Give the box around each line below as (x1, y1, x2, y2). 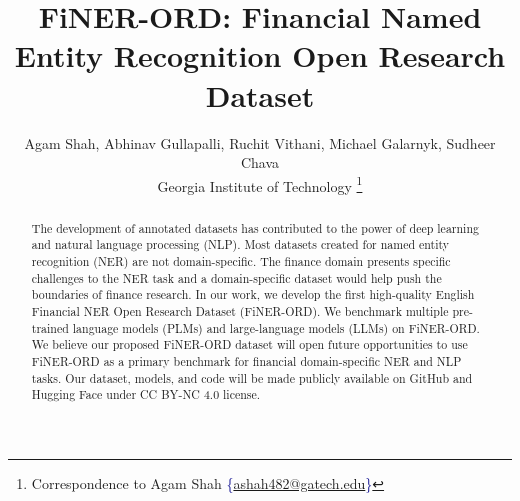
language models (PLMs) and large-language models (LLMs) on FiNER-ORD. (72, 319, 480, 336)
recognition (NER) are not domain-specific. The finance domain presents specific (31, 253, 451, 270)
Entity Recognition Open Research (14, 35, 506, 76)
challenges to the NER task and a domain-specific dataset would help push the (31, 269, 442, 286)
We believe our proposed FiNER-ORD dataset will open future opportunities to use (31, 336, 468, 353)
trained (31, 319, 69, 336)
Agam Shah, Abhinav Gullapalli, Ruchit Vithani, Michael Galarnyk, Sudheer (24, 132, 496, 153)
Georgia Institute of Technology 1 (157, 172, 363, 196)
